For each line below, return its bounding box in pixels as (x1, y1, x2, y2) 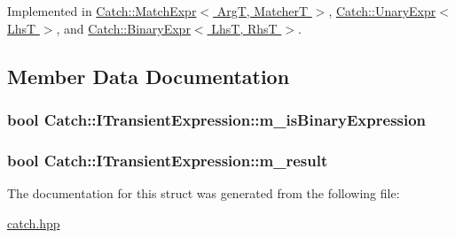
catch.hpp (7, 213, 60, 232)
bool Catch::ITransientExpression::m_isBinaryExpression (7, 108, 427, 130)
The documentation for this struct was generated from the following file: (7, 184, 400, 203)
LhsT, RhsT (211, 19, 278, 37)
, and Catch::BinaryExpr (56, 19, 191, 37)
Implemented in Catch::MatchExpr (7, 2, 197, 19)
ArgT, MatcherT (216, 2, 309, 19)
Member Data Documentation (7, 62, 290, 89)
